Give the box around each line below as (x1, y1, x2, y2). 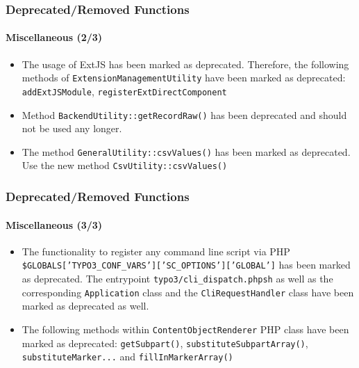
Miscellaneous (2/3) (6, 30, 103, 45)
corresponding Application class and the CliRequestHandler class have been (22, 285, 354, 299)
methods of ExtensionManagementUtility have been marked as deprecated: (22, 70, 346, 85)
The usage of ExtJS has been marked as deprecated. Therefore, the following (22, 56, 349, 71)
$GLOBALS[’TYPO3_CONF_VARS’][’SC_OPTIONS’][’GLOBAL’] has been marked (22, 257, 351, 272)
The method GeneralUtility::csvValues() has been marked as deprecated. (22, 144, 351, 159)
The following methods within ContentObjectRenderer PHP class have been (22, 321, 349, 336)
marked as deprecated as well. (22, 298, 149, 313)
